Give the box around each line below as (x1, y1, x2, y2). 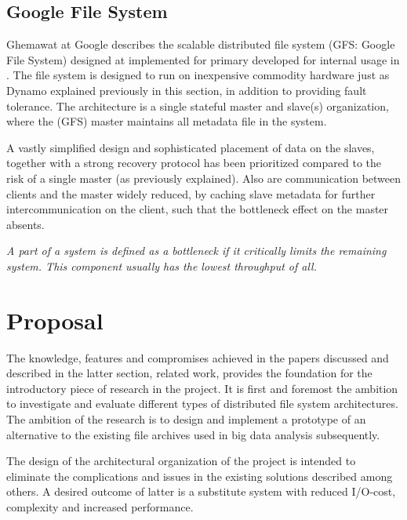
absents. (6, 216, 45, 232)
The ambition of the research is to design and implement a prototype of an (6, 411, 366, 427)
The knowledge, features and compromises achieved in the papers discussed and (6, 349, 389, 365)
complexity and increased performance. (6, 498, 194, 515)
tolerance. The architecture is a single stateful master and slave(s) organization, (6, 97, 389, 114)
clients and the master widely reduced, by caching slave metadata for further (6, 185, 376, 202)
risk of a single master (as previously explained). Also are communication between (6, 169, 402, 186)
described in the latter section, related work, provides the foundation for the (6, 365, 372, 381)
